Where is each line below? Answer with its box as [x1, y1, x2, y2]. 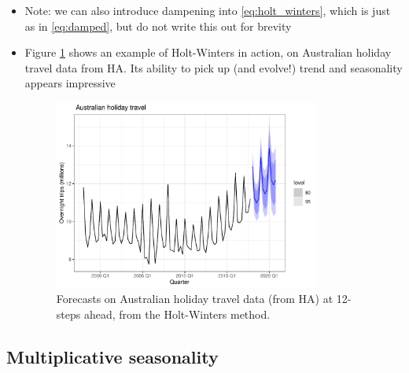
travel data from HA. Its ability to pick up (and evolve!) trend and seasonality [24, 59, 403, 76]
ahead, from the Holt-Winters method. [83, 305, 271, 322]
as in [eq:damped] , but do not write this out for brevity [24, 17, 292, 34]
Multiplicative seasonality [6, 344, 219, 368]
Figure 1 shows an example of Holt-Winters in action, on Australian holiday [24, 44, 392, 61]
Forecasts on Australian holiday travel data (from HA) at [56, 290, 333, 307]
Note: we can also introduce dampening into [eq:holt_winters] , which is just [24, 2, 391, 18]
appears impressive [24, 75, 116, 91]
